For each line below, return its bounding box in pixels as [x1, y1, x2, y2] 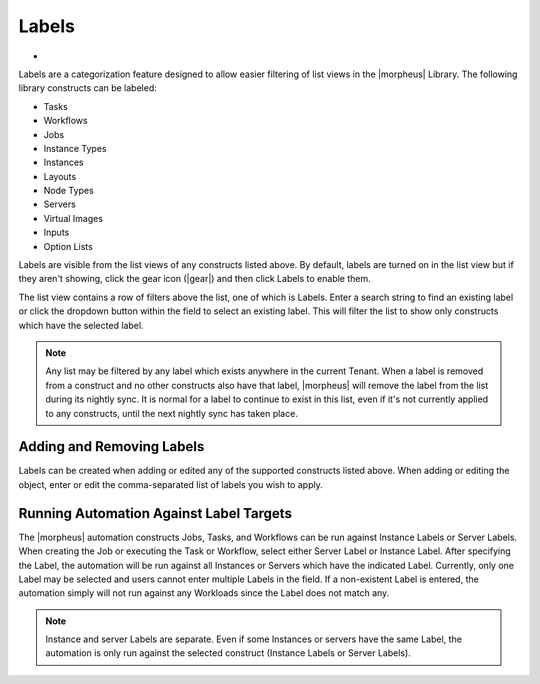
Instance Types [43, 142, 107, 154]
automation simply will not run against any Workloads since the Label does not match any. [18, 587, 390, 599]
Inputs [43, 226, 70, 239]
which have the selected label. [18, 319, 144, 331]
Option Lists [43, 240, 94, 252]
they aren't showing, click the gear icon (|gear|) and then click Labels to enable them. [18, 273, 372, 285]
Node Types [43, 185, 94, 197]
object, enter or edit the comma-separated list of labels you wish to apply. [18, 478, 324, 490]
